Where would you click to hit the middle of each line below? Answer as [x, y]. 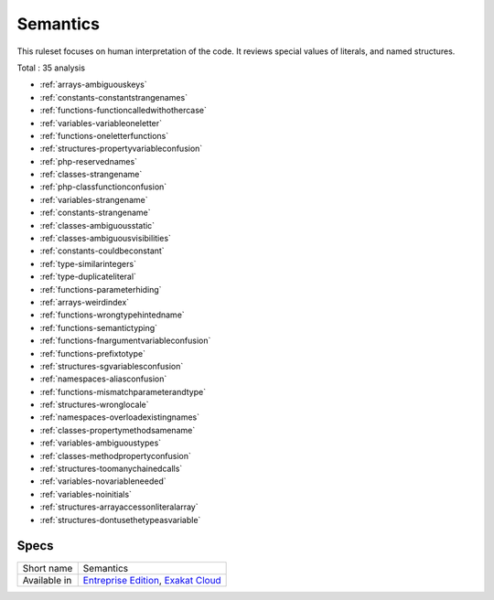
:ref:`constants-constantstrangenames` [113, 97]
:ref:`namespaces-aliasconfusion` [103, 379]
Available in [47, 580]
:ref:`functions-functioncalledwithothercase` [123, 111]
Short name [48, 568]
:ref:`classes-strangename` [91, 175]
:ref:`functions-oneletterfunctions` [104, 135]
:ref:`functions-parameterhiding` [101, 289]
